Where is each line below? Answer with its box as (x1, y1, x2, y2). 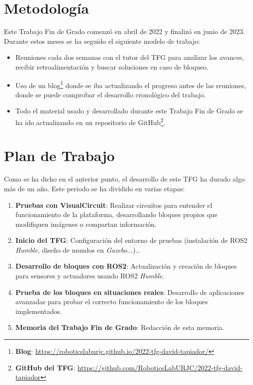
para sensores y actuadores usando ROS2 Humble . (15, 271, 164, 281)
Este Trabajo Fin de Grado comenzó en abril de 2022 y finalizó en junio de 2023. (4, 26, 245, 37)
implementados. (15, 306, 62, 316)
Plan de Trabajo (4, 146, 115, 165)
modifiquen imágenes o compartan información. (15, 219, 157, 229)
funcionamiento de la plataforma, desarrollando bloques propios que (15, 209, 217, 220)
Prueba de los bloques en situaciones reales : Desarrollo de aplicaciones (15, 287, 245, 297)
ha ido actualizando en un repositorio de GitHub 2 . (15, 115, 165, 127)
